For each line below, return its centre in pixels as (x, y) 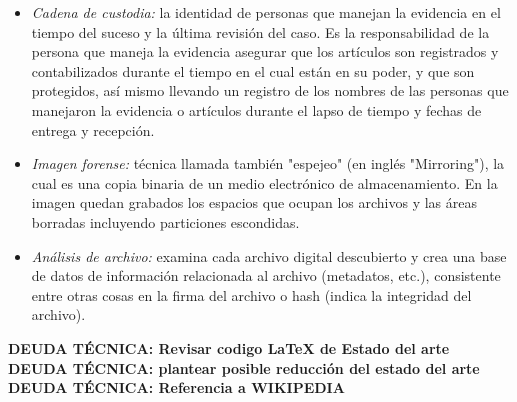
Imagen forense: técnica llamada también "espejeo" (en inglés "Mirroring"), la (268, 163)
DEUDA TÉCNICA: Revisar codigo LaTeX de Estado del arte (229, 347)
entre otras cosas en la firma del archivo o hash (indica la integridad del (251, 294)
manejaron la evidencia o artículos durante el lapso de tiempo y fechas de (256, 109)
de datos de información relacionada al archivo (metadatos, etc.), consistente (266, 275)
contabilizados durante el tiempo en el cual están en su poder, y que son (253, 70)
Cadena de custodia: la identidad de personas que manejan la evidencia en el (266, 12)
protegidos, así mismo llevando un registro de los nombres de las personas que (270, 90)
